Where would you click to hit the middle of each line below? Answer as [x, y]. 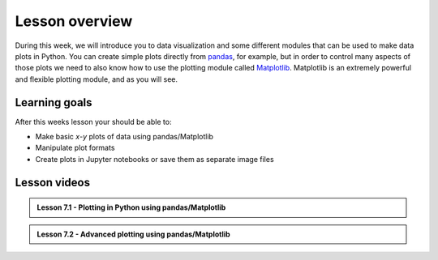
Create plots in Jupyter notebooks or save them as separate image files [155, 159]
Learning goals [54, 102]
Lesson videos [53, 182]
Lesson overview [74, 21]
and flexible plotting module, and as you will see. [97, 79]
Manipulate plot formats [75, 148]
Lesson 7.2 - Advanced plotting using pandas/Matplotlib [133, 234]
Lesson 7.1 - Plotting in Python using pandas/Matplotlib [131, 207]
